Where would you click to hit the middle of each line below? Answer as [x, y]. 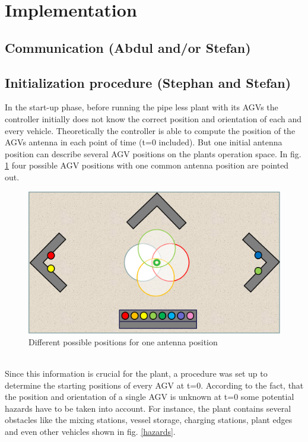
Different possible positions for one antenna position [123, 341]
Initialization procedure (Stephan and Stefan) [148, 82]
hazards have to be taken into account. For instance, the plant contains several [148, 408]
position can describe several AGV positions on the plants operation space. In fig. [153, 153]
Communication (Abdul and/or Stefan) [128, 47]
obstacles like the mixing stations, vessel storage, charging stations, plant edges [149, 420]
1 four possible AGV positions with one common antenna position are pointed [147, 165]
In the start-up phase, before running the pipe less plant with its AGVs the [142, 107]
